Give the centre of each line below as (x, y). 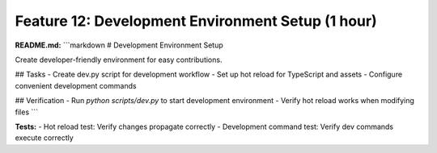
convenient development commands (76, 85)
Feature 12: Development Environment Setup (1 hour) (196, 21)
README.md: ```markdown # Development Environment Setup (119, 45)
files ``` (27, 112)
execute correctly (45, 138)
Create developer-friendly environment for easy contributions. (119, 60)
